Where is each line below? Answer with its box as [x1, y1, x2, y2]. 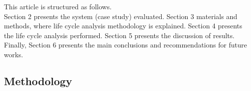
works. [4, 49, 24, 59]
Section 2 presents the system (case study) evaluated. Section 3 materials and [4, 11, 238, 21]
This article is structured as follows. [4, 1, 112, 11]
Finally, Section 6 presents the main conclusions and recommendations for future [4, 40, 247, 50]
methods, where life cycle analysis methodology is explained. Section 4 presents [4, 21, 243, 31]
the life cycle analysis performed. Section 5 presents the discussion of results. [4, 30, 235, 40]
